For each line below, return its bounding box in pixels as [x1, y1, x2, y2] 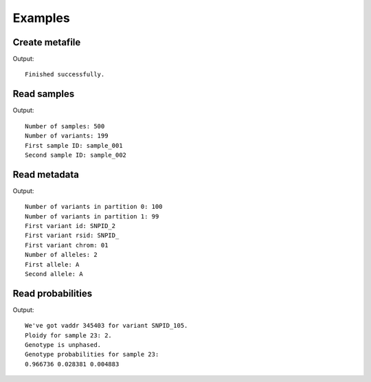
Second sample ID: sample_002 [25, 151, 127, 159]
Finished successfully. [25, 71, 105, 78]
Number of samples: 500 [25, 122, 105, 130]
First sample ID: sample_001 [25, 142, 123, 149]
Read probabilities [12, 287, 93, 299]
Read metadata [12, 168, 79, 180]
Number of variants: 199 [25, 132, 109, 140]
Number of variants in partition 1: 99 [25, 212, 159, 220]
